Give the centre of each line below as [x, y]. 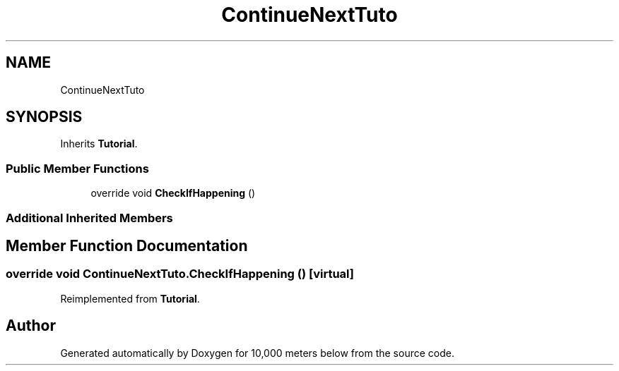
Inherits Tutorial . [99, 144]
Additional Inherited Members [89, 218]
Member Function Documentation [127, 245]
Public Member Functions [77, 168]
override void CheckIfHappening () [173, 193]
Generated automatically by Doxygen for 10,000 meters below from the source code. [257, 353]
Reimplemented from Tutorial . [130, 298]
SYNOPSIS [44, 117]
